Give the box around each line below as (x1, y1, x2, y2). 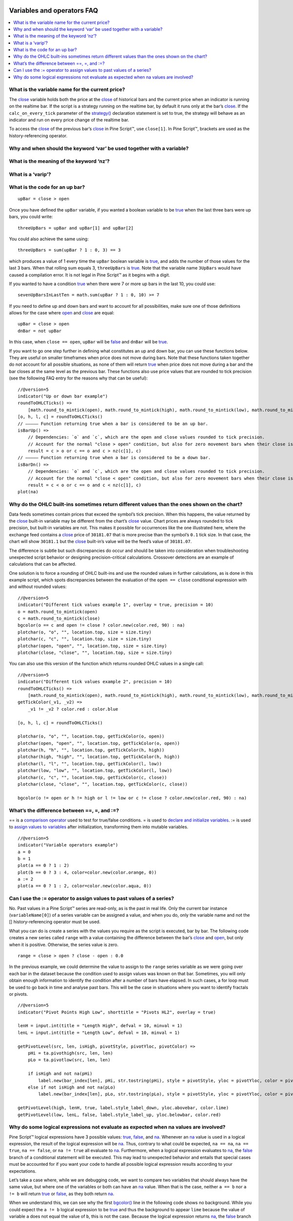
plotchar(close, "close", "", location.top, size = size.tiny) (18, 650, 172, 655)
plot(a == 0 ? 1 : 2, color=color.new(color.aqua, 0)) (18, 883, 152, 889)
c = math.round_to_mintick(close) (18, 616, 100, 621)
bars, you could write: (9, 214, 53, 220)
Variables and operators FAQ (9, 6, 99, 15)
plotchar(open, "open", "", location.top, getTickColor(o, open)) (18, 740, 180, 746)
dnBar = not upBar (18, 328, 62, 334)
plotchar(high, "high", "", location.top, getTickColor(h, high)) (18, 754, 180, 759)
